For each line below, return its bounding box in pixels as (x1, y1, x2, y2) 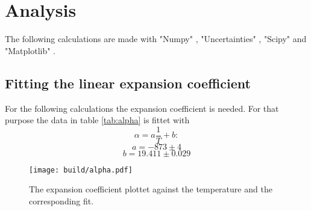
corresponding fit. (29, 195, 94, 207)
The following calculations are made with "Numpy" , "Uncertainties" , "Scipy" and (5, 32, 307, 45)
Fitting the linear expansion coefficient (5, 73, 251, 92)
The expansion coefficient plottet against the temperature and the (29, 183, 272, 195)
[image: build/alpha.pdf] (29, 165, 133, 174)
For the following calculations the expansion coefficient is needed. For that (5, 102, 279, 114)
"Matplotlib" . (5, 44, 56, 57)
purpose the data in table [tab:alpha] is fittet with (5, 114, 190, 126)
